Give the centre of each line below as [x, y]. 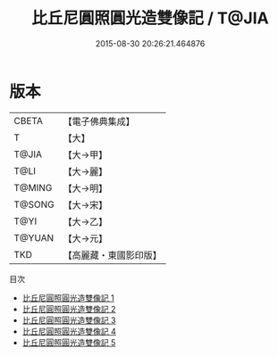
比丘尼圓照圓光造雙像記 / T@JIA [150, 18]
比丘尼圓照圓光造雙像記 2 [69, 309]
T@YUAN [34, 237]
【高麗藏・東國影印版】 [113, 255]
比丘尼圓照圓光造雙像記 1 [68, 298]
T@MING [33, 187]
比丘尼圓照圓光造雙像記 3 [69, 320]
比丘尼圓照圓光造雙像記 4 [69, 331]
